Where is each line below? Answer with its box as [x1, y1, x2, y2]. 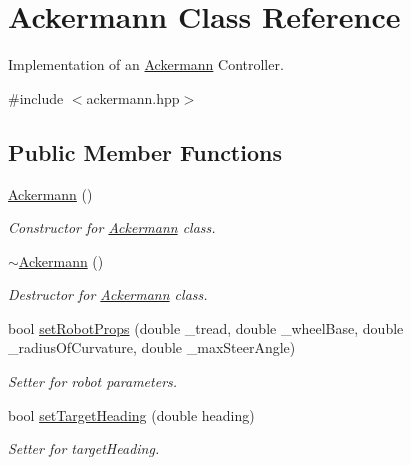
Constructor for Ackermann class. [8, 217, 216, 238]
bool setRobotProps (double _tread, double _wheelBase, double [8, 317, 404, 338]
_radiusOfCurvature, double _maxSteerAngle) [8, 337, 296, 358]
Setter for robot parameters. [8, 371, 178, 392]
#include [8, 87, 64, 108]
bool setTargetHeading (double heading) [8, 404, 255, 425]
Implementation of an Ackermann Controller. [8, 54, 284, 75]
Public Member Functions [8, 136, 282, 167]
